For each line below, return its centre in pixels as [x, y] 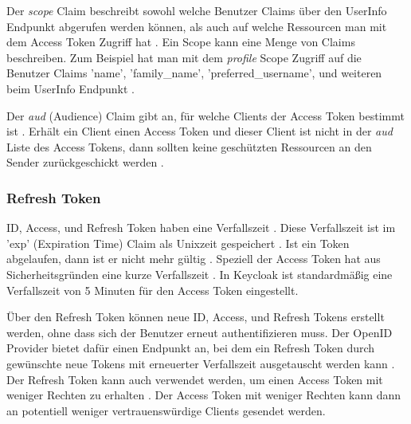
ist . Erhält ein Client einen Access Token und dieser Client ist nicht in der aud [200, 131]
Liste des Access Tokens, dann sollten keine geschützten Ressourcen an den [189, 146]
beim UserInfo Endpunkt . [70, 88]
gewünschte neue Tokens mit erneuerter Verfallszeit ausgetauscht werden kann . [201, 363]
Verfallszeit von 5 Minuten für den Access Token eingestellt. [153, 290]
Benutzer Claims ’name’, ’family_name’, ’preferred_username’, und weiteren [194, 73]
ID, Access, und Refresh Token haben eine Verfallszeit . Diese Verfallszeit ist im [201, 228]
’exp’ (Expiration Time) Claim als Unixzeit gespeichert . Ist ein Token [178, 243]
